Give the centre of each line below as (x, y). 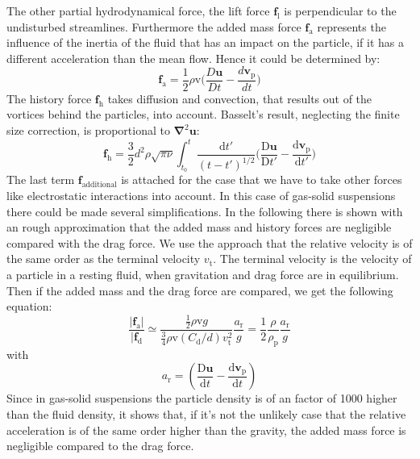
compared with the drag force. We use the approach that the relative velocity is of (210, 242)
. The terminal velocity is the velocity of (312, 259)
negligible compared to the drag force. (100, 446)
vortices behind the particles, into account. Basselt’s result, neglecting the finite (203, 114)
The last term (41, 179)
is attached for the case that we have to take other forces (262, 179)
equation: (29, 306)
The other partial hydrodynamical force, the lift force (138, 10)
